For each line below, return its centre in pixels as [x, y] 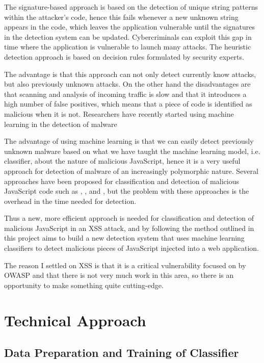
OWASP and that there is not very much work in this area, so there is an [119, 275]
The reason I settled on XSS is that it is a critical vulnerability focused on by [125, 265]
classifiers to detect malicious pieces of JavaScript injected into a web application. [131, 248]
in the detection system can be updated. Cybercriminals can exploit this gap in [128, 36]
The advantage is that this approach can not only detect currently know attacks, [130, 74]
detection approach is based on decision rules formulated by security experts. [124, 56]
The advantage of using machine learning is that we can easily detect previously [129, 141]
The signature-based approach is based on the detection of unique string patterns [131, 7]
